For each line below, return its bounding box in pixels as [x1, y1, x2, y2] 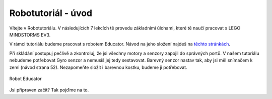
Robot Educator [9, 75, 42, 81]
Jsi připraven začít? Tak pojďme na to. [9, 87, 89, 93]
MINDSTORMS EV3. [9, 31, 51, 37]
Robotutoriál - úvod [9, 7, 93, 18]
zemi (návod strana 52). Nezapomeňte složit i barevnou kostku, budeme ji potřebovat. [9, 64, 187, 70]
